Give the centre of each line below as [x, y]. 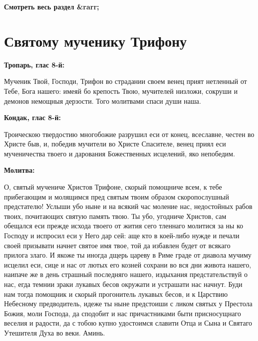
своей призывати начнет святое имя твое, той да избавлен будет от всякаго [117, 245]
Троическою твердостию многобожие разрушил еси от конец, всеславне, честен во [129, 134]
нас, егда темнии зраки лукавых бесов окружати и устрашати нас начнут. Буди [123, 284]
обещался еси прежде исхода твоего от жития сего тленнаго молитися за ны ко [124, 226]
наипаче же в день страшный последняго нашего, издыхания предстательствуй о [126, 274]
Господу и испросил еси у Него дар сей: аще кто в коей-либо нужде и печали [122, 236]
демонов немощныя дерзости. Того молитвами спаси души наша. [103, 101]
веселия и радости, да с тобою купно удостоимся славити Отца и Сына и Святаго [128, 323]
